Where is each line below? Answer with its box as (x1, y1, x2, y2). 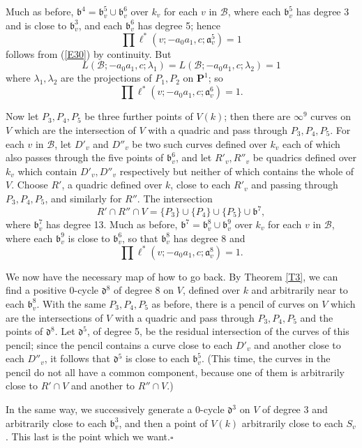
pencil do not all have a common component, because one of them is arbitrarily (6, 364, 345, 379)
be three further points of (84, 109, 193, 124)
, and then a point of (119, 415, 208, 430)
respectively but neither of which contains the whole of (119, 163, 354, 178)
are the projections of (61, 70, 152, 85)
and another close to (254, 337, 341, 352)
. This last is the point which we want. (6, 429, 170, 444)
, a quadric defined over (61, 177, 163, 192)
